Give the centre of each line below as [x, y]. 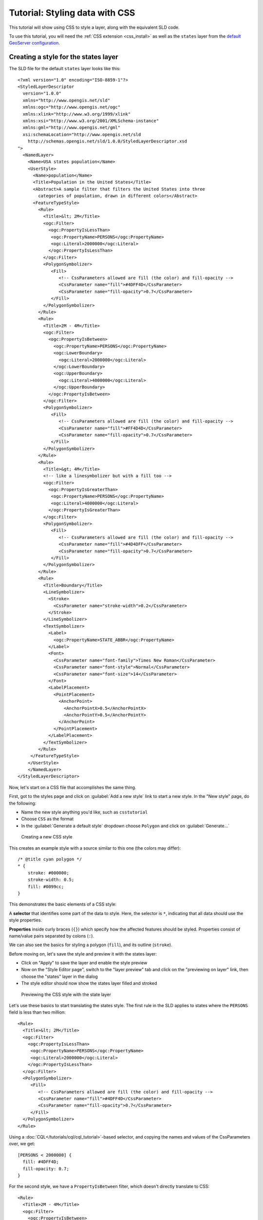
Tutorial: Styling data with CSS [72, 13]
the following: [23, 803]
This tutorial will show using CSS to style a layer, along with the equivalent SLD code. [94, 27]
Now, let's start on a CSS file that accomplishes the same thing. [73, 787]
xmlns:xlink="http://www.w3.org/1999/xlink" [77, 114]
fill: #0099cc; [46, 886]
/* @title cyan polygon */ [50, 859]
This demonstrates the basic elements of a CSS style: [63, 904]
